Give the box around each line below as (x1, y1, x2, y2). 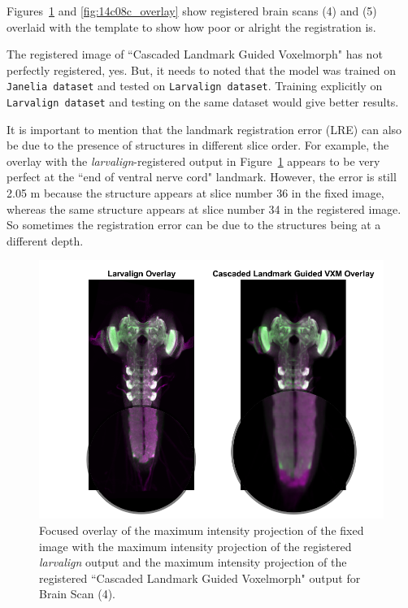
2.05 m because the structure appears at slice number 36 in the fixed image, (7, 185, 384, 202)
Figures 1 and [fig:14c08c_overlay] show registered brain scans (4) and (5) (7, 2, 377, 19)
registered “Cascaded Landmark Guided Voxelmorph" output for (39, 569, 361, 586)
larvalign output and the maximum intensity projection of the (39, 554, 347, 571)
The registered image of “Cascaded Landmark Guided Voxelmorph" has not (7, 46, 383, 63)
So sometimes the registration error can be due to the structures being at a (7, 216, 381, 233)
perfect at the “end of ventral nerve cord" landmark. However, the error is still (7, 168, 397, 185)
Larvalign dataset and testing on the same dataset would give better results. (7, 93, 399, 111)
